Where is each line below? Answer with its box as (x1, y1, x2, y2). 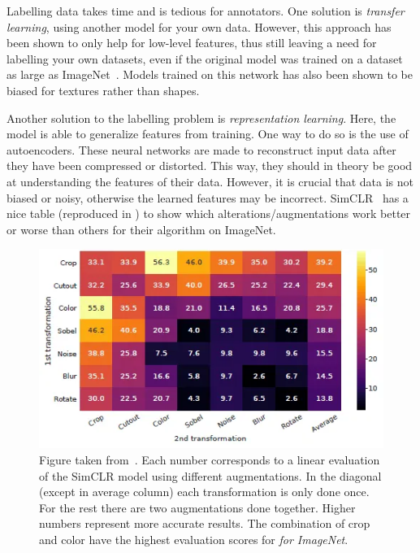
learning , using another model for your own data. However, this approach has (6, 18, 392, 35)
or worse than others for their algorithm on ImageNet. (6, 220, 276, 237)
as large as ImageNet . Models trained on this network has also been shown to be (6, 66, 413, 83)
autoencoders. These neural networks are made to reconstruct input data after (6, 141, 396, 158)
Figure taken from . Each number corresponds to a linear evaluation (39, 451, 380, 468)
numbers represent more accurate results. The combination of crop (39, 515, 370, 532)
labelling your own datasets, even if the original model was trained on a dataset (6, 50, 403, 67)
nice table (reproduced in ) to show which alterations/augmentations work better (6, 205, 411, 222)
